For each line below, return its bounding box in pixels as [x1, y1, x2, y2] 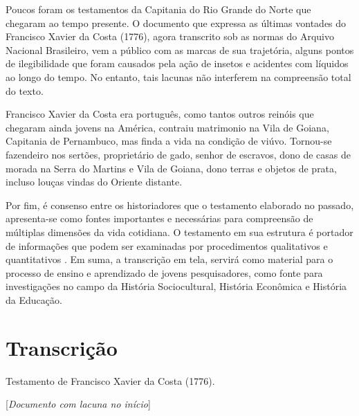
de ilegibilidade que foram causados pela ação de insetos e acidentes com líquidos [6, 56, 349, 71]
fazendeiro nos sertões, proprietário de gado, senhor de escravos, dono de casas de [6, 147, 351, 161]
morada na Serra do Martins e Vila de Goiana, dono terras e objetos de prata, [6, 161, 337, 175]
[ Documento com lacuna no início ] [6, 397, 151, 411]
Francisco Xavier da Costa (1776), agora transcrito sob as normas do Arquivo [6, 29, 334, 44]
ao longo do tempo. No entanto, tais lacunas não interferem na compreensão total [6, 69, 351, 84]
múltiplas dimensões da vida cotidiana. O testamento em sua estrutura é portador [6, 224, 353, 239]
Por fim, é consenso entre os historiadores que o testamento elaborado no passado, [6, 197, 354, 212]
